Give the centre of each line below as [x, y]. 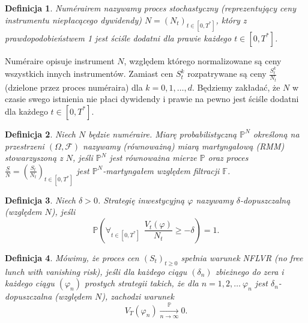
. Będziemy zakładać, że [236, 87]
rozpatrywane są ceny [227, 74]
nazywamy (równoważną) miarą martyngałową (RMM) [184, 146]
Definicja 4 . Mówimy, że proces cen [72, 257]
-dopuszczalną [265, 200]
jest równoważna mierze [153, 158]
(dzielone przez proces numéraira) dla [74, 87]
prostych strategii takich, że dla [141, 283]
